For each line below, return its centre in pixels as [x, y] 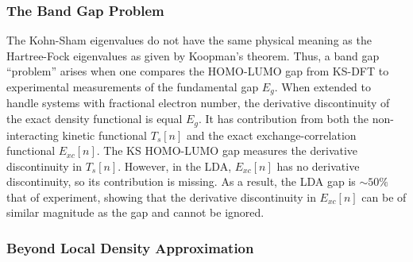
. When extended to [322, 87]
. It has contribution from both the [283, 119]
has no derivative [318, 166]
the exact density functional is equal [95, 119]
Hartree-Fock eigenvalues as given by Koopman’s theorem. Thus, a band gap [193, 55]
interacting [33, 135]
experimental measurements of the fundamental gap [133, 87]
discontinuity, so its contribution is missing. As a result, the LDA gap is [181, 181]
